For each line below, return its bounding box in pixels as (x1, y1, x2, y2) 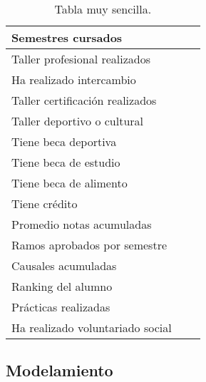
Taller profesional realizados (11, 51, 150, 67)
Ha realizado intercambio (11, 71, 136, 88)
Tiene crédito (11, 195, 78, 212)
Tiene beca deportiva (11, 133, 117, 150)
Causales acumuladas (11, 257, 117, 274)
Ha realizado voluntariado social (11, 319, 172, 336)
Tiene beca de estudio (11, 154, 120, 170)
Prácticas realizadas (11, 299, 110, 315)
